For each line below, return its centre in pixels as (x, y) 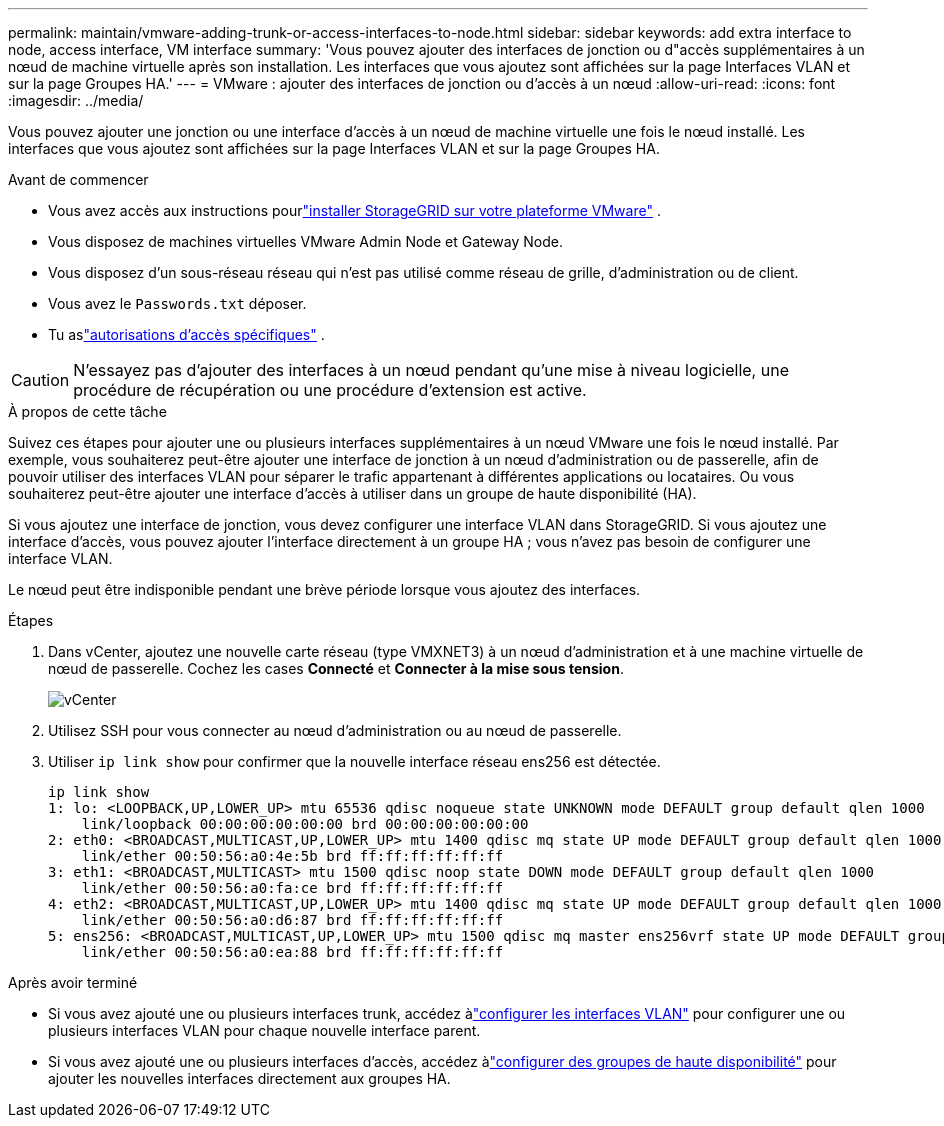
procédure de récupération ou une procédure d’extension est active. (330, 390)
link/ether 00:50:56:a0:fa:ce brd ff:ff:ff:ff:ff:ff (292, 888)
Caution (40, 380)
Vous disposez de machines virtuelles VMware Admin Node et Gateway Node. (305, 241)
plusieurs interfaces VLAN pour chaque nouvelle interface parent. (264, 1030)
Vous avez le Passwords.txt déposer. (177, 303)
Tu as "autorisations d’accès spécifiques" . (186, 334)
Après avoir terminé (73, 982)
